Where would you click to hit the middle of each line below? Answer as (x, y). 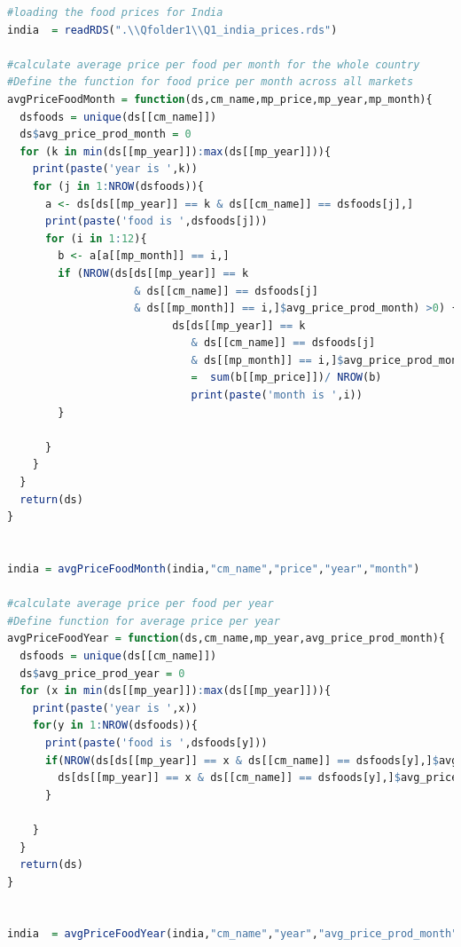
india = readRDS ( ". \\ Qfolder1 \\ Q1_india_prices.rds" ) (172, 30)
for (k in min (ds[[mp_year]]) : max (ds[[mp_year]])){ (176, 151)
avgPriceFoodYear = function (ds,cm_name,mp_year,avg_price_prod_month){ (226, 639)
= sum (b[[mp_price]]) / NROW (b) (286, 378)
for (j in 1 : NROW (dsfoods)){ (118, 186)
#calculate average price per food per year (141, 604)
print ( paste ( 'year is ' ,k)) (115, 169)
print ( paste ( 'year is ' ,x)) (115, 708)
